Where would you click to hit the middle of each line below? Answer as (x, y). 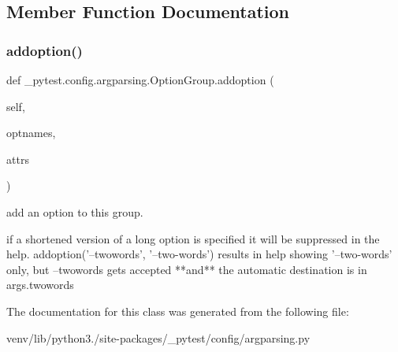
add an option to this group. (75, 211)
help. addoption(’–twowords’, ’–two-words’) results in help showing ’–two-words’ (199, 254)
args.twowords (40, 285)
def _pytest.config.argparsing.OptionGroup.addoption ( (140, 80)
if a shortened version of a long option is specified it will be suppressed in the (193, 238)
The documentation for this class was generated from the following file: (178, 311)
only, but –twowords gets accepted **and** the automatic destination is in (187, 269)
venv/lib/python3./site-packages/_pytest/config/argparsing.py (158, 337)
